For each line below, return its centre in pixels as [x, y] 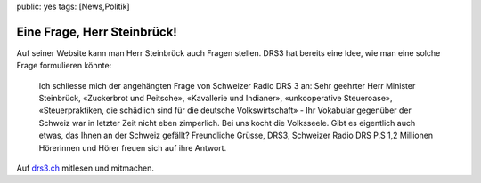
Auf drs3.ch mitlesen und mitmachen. [86, 168]
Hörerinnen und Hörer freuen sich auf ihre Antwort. [133, 147]
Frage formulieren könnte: [64, 66]
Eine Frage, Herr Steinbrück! [97, 32]
